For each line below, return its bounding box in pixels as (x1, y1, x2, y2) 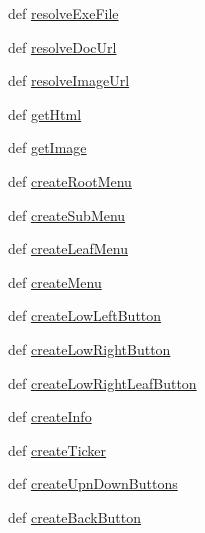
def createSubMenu (8, 204, 126, 225)
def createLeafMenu (8, 238, 129, 259)
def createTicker (8, 439, 107, 460)
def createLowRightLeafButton (8, 372, 197, 393)
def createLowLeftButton (8, 305, 162, 326)
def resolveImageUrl (8, 70, 130, 91)
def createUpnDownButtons (8, 473, 178, 494)
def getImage (8, 137, 87, 158)
